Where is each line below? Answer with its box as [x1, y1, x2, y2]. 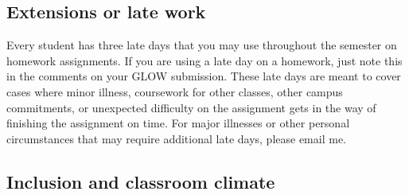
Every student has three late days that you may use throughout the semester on [6, 37, 397, 53]
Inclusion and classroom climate [6, 169, 275, 193]
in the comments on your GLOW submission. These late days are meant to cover [6, 68, 401, 84]
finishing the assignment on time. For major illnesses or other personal [6, 115, 350, 131]
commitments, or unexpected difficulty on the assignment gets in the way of [6, 99, 376, 115]
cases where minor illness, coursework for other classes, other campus [6, 83, 343, 99]
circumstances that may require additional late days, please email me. [6, 130, 346, 146]
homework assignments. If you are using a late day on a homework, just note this [6, 52, 403, 68]
